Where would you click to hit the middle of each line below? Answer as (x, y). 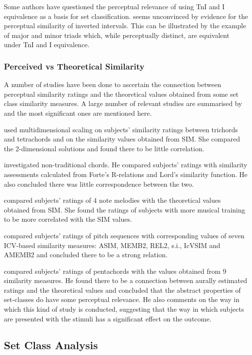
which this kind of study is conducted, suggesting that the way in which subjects (124, 309)
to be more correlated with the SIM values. (68, 219)
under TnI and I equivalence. (47, 44)
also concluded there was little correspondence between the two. (99, 184)
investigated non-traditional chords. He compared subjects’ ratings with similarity (126, 165)
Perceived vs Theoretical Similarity (74, 66)
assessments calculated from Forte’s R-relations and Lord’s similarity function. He (126, 174)
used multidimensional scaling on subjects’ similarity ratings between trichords (121, 129)
